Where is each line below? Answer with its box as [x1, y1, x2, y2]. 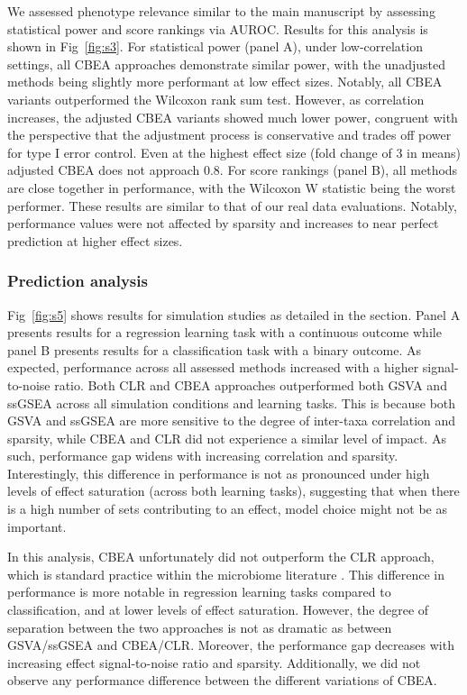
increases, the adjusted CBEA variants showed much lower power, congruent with [7, 107, 458, 126]
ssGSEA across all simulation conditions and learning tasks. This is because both [7, 393, 456, 412]
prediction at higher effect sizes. [7, 231, 183, 250]
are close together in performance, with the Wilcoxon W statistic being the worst [7, 178, 456, 197]
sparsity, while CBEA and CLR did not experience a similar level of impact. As [7, 428, 446, 447]
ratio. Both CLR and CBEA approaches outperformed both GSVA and [54, 375, 447, 394]
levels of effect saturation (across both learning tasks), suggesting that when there [7, 481, 460, 500]
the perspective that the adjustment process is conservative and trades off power [7, 125, 452, 144]
